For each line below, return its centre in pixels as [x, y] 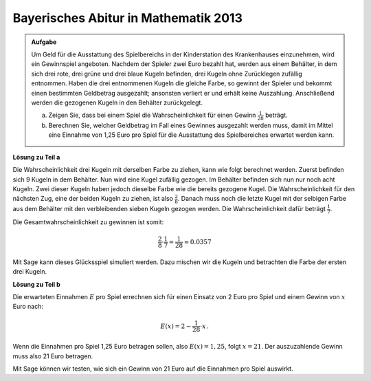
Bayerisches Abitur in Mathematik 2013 [128, 18]
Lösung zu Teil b [37, 284]
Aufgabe [44, 42]
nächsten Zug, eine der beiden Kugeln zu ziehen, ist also [93, 199]
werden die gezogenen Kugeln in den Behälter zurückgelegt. [117, 102]
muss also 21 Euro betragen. [53, 356]
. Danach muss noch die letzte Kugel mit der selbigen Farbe [262, 199]
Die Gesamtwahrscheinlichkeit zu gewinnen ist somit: [88, 222]
